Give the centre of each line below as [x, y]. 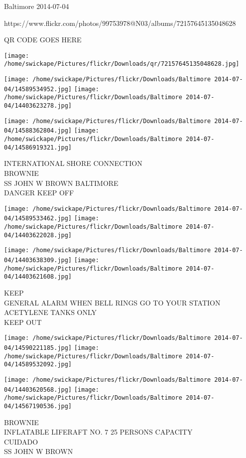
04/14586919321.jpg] [38, 147]
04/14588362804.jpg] [38, 131]
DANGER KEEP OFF [39, 193]
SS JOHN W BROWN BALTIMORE [61, 183]
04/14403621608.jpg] [38, 277]
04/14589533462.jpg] [38, 219]
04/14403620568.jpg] [38, 389]
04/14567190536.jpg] [38, 406]
